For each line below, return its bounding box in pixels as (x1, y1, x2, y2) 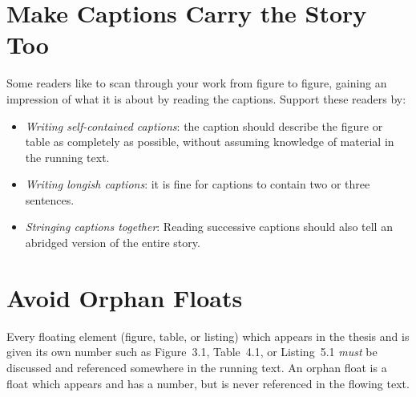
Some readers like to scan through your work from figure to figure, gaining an (6, 75, 387, 91)
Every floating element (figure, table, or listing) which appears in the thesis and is (6, 327, 410, 344)
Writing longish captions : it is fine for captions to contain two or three (25, 176, 370, 192)
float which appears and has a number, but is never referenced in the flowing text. (6, 375, 410, 391)
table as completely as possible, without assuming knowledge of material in (25, 133, 394, 150)
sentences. (25, 191, 75, 208)
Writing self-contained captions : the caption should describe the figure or (25, 117, 383, 134)
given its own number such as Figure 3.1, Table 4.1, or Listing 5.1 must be (6, 343, 378, 360)
